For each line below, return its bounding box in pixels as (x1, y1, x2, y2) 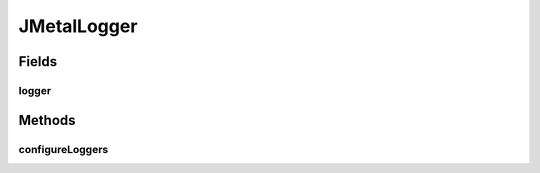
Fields (18, 53, 58, 70)
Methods (18, 111, 76, 129)
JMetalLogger (18, 15, 138, 37)
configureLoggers (18, 142, 109, 156)
